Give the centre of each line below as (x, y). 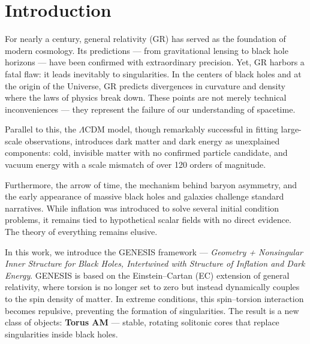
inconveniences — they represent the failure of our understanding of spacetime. (150, 109)
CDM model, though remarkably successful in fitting (181, 129)
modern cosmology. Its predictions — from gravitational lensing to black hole (147, 50)
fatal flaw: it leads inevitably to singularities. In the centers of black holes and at (153, 73)
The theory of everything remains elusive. (81, 232)
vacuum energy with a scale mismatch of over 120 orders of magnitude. (136, 165)
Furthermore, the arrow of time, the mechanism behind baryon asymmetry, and (151, 184)
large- (291, 129)
